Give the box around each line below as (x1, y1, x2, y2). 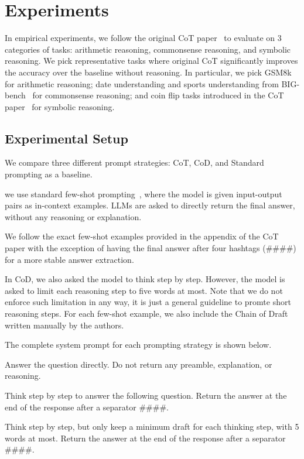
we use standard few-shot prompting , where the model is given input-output (5, 187, 282, 200)
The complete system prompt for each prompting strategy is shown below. (5, 338, 272, 351)
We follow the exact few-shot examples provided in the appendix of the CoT (5, 230, 279, 242)
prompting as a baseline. (5, 168, 93, 180)
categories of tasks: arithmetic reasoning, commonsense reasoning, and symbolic (5, 43, 291, 55)
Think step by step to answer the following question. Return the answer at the (5, 389, 287, 401)
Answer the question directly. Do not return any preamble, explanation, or (5, 358, 272, 370)
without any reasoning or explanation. (5, 210, 142, 222)
